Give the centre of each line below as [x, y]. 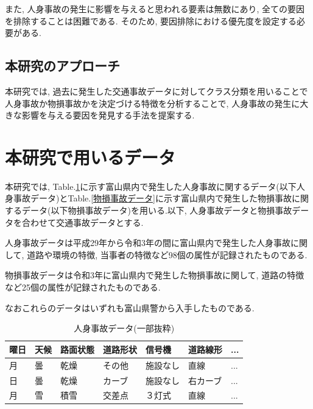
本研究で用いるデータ [90, 157]
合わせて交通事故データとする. [83, 222]
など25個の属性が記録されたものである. [83, 287]
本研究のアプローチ [62, 66]
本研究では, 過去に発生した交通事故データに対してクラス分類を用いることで [156, 91]
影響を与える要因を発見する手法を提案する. [108, 115]
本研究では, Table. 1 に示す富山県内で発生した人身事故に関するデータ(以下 [151, 186]
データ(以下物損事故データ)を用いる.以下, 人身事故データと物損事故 [157, 210]
